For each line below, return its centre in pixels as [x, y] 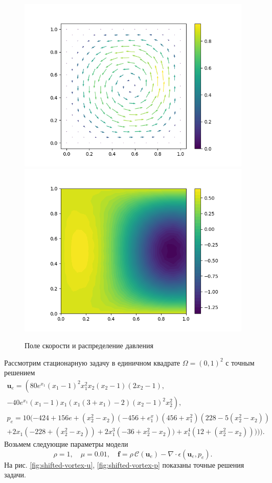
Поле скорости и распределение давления [89, 345]
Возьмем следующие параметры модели [66, 444]
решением [20, 372]
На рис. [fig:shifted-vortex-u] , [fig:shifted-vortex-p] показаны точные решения [124, 464]
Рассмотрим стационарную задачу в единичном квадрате [92, 362]
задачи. [15, 475]
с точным [240, 362]
